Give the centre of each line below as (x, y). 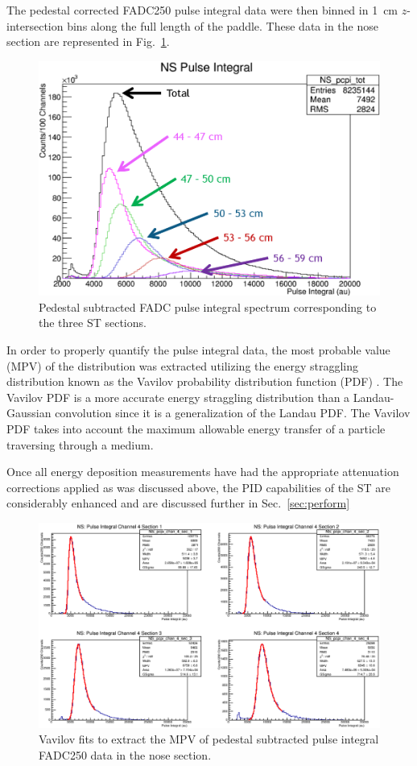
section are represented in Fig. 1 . (88, 41)
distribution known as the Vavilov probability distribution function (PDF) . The (205, 381)
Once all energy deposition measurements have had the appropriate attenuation (203, 472)
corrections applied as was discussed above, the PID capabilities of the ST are (199, 487)
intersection (35, 25)
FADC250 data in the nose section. (125, 754)
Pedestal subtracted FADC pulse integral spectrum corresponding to (208, 306)
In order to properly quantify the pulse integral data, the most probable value (198, 350)
